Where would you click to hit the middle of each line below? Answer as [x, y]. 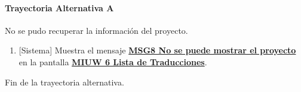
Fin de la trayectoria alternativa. [64, 82]
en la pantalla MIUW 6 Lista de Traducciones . [113, 61]
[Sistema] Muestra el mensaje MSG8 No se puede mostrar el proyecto [157, 50]
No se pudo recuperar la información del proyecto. [96, 30]
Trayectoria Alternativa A [59, 7]
